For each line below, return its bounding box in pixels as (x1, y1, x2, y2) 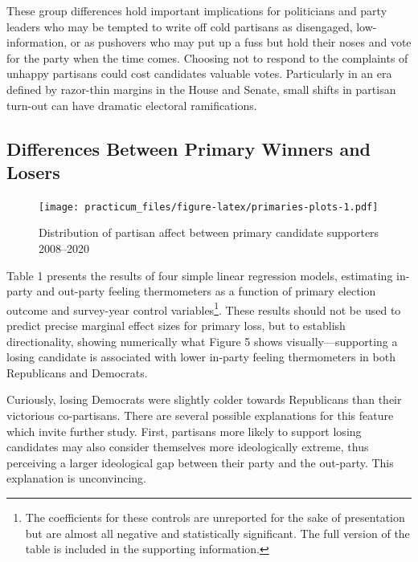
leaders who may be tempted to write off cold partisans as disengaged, (6, 18, 353, 35)
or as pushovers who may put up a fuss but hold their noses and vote (70, 34, 412, 51)
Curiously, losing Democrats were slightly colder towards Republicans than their (6, 391, 402, 408)
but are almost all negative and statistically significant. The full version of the (25, 524, 410, 541)
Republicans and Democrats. (6, 364, 148, 381)
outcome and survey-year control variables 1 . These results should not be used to (6, 299, 401, 318)
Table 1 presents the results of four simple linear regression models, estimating (6, 267, 393, 283)
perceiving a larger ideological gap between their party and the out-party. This (6, 454, 394, 470)
